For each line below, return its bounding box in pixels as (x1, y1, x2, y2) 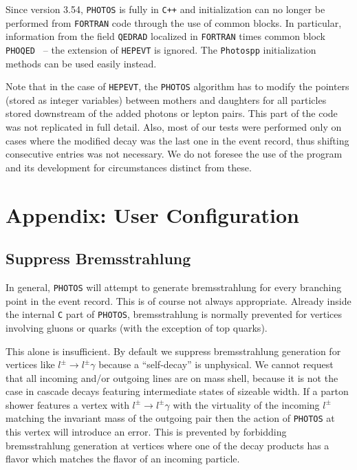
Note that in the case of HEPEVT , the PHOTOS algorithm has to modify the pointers (6, 79, 349, 94)
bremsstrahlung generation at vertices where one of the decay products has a (6, 438, 329, 452)
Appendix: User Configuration (6, 200, 299, 228)
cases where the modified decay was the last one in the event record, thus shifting (6, 133, 349, 147)
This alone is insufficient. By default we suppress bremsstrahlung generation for (6, 343, 341, 358)
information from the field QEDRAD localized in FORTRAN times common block (6, 29, 326, 43)
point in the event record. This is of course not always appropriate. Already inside (6, 293, 351, 308)
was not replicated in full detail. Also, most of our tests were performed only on (6, 120, 342, 134)
